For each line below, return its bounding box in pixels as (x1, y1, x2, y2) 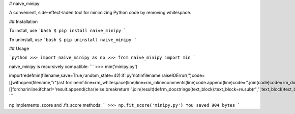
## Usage (9, 46, 29, 51)
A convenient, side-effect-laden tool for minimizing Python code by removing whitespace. (9, 10, 192, 16)
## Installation (9, 19, 38, 24)
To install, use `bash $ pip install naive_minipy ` (9, 27, 126, 34)
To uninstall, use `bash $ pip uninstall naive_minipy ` (9, 37, 137, 43)
